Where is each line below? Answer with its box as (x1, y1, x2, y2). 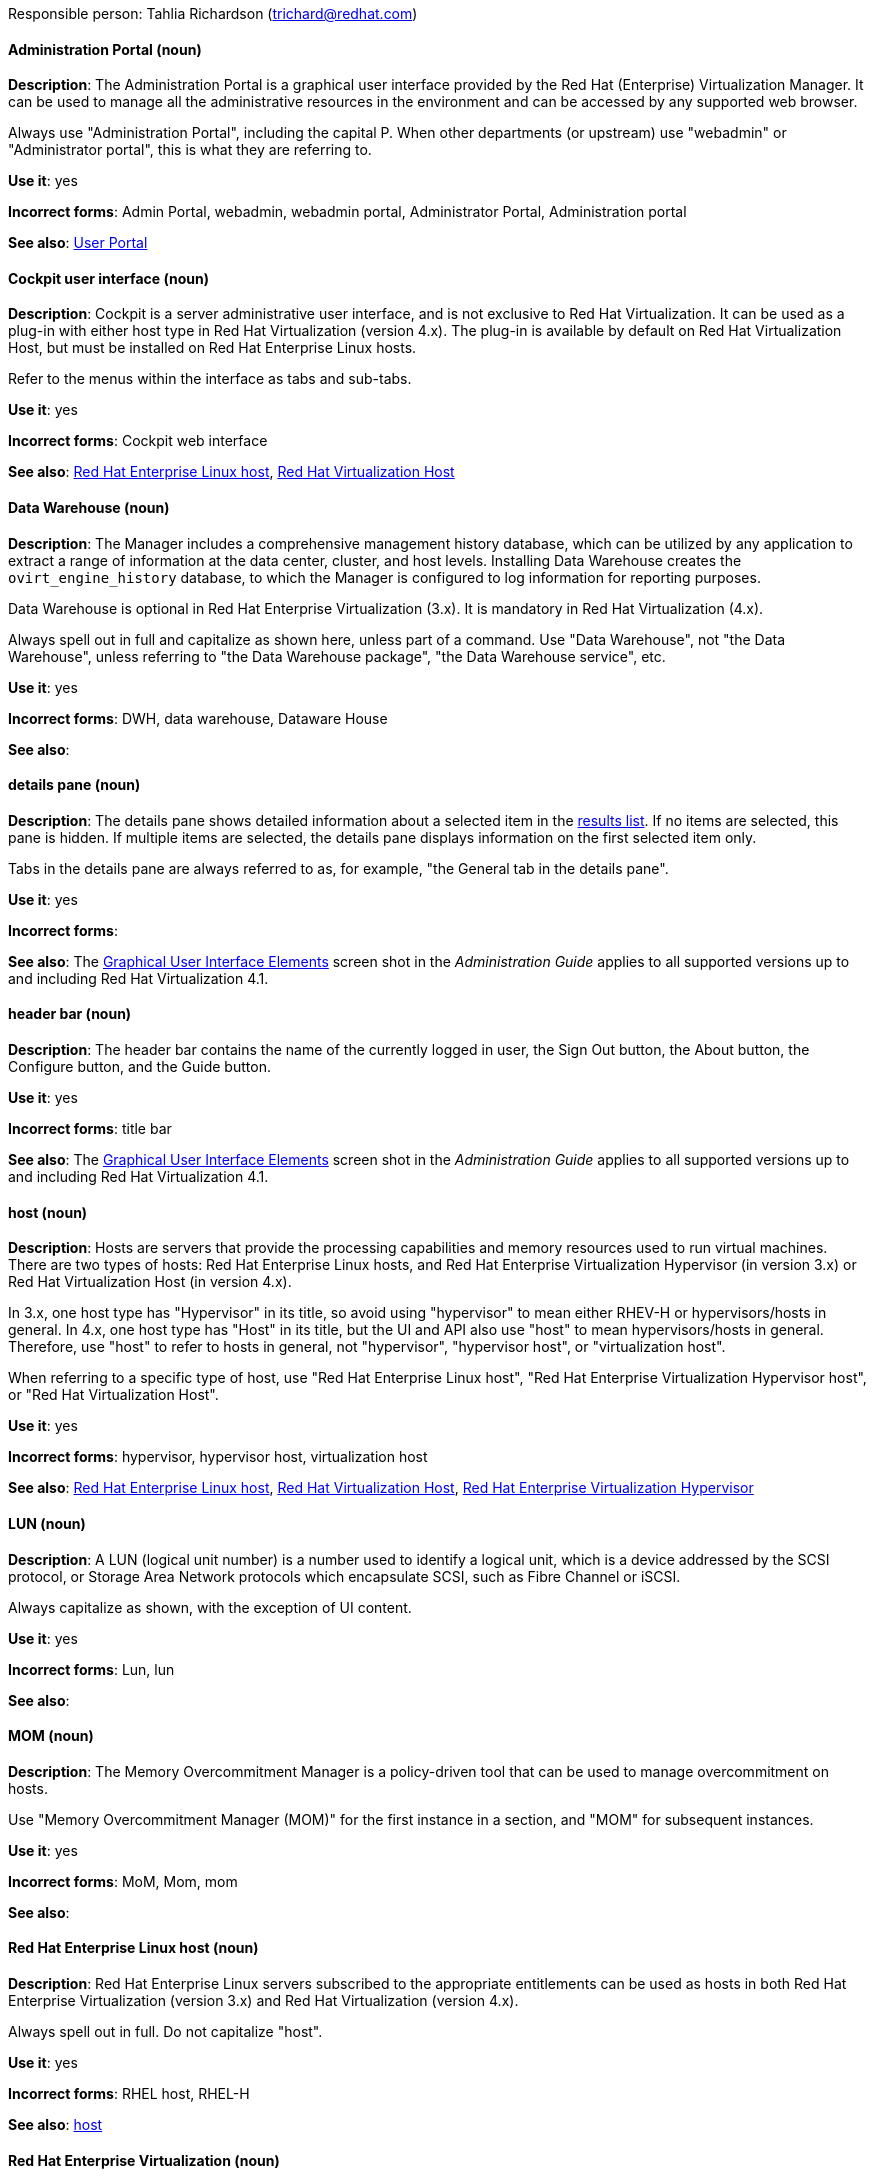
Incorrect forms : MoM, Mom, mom (8, 1872, 238, 1890)
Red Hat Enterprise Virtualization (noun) (8, 2151, 280, 2169)
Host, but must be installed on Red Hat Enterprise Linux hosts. (8, 339, 417, 357)
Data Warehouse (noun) (8, 499, 170, 517)
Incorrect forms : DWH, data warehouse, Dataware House (8, 709, 388, 727)
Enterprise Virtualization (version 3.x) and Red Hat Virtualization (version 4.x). (8, 1991, 519, 2009)
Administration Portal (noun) (8, 40, 202, 58)
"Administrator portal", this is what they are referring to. (8, 141, 372, 159)
